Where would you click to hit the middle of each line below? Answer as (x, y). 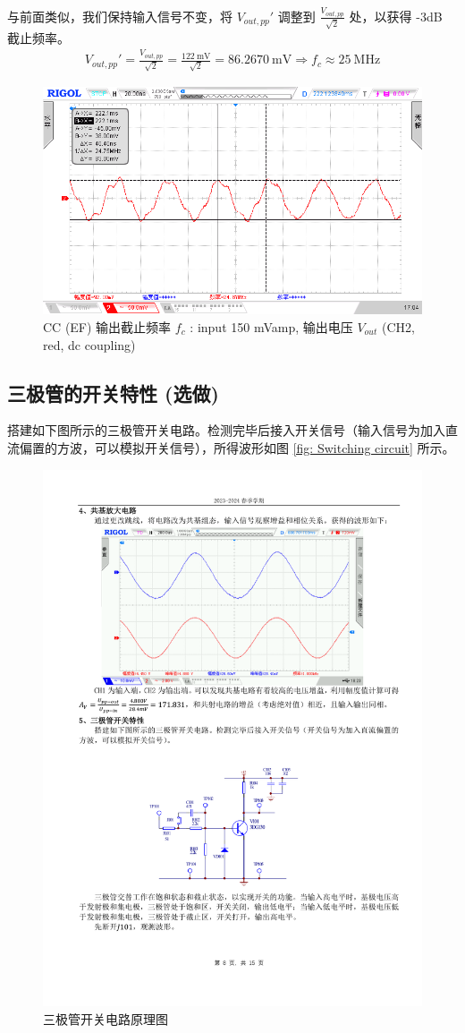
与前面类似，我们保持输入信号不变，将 (120, 16)
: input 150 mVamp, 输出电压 (271, 326)
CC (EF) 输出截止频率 (107, 326)
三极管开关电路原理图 (106, 1018)
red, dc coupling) (89, 344)
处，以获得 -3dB (396, 16)
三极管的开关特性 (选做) (113, 393)
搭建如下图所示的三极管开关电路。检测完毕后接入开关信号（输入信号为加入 (226, 430)
